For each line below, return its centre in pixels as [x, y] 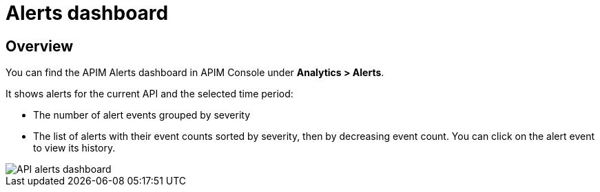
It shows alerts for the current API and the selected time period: [149, 94]
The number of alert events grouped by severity [142, 115]
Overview [40, 46]
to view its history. [74, 148]
